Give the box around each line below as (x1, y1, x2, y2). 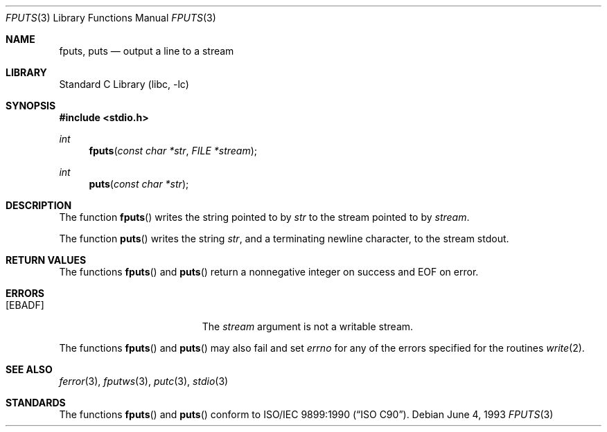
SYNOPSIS (6, 100, 56, 111)
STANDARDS (6, 397, 66, 408)
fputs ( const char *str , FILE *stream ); (89, 145, 258, 156)
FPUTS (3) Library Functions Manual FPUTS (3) (6, 12, 216, 24)
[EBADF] (6, 299, 44, 311)
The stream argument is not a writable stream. (202, 321, 414, 332)
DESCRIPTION (6, 199, 72, 211)
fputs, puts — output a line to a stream (59, 45, 234, 57)
